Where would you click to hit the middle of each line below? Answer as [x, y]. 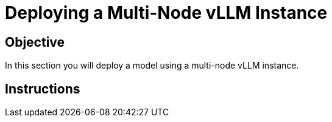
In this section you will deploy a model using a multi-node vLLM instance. [152, 66]
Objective [35, 42]
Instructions [43, 89]
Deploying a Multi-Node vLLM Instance [166, 13]
